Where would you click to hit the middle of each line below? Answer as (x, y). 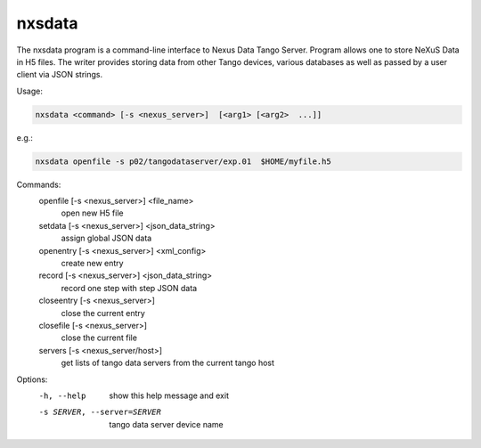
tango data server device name (166, 424)
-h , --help (62, 395)
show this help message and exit (169, 395)
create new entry (92, 263)
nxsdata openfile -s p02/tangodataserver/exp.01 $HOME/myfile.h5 (183, 161)
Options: (32, 379)
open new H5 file (92, 213)
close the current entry (103, 313)
